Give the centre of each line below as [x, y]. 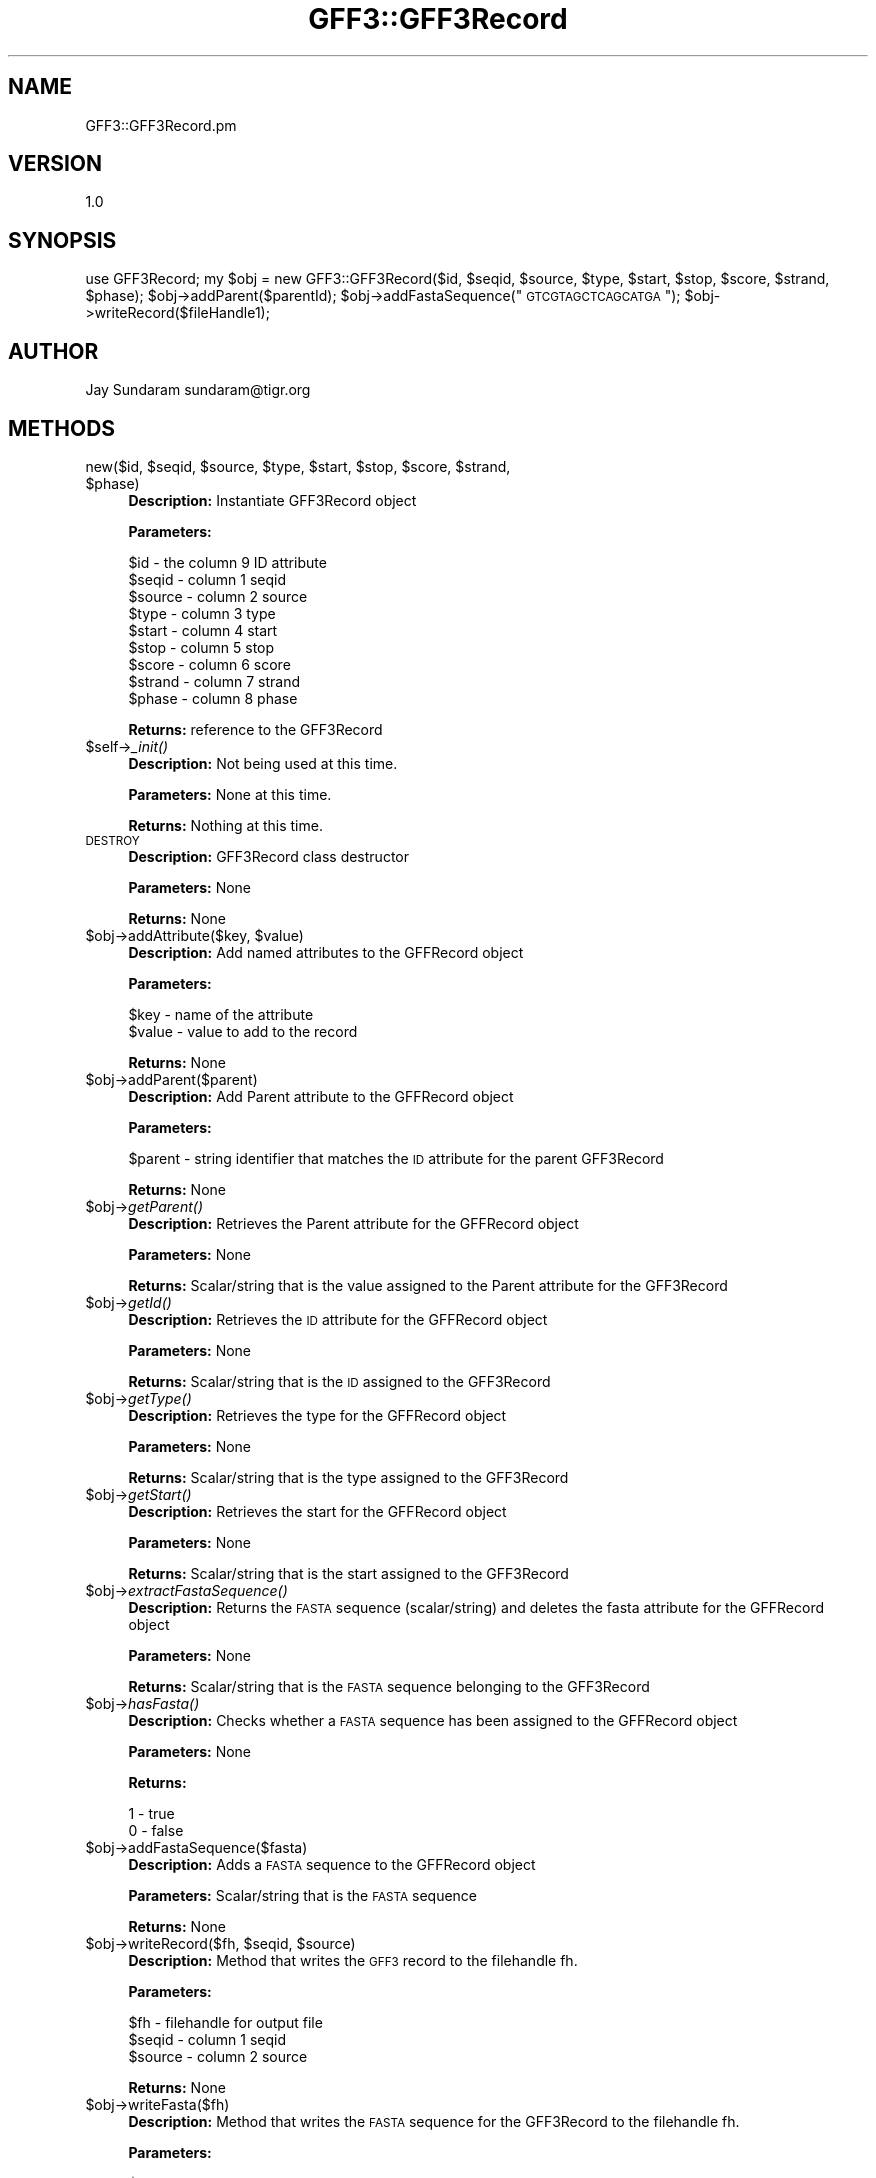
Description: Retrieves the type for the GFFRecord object [317, 1415]
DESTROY [112, 840]
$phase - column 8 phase [213, 698]
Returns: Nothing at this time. [225, 825]
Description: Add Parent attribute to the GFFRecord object [321, 1096]
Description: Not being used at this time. [263, 763]
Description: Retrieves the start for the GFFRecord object [317, 1511]
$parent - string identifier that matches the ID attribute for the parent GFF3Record [396, 1158]
